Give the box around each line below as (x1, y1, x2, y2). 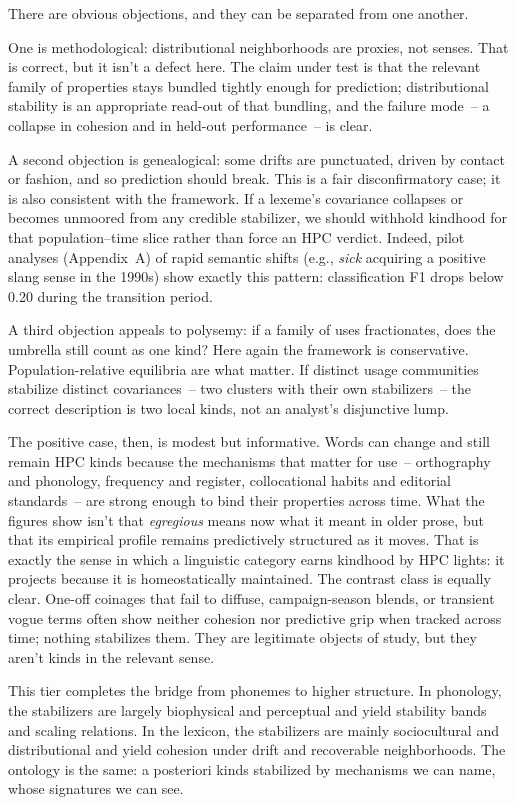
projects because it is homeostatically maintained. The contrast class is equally (8, 568, 491, 589)
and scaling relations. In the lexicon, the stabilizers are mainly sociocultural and (8, 719, 499, 740)
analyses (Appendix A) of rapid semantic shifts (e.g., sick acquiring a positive (8, 246, 486, 267)
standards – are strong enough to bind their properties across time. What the (8, 490, 485, 511)
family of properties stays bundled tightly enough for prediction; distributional (8, 75, 489, 96)
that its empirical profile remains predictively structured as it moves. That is (8, 529, 479, 550)
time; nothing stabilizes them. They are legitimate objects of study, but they (8, 627, 477, 648)
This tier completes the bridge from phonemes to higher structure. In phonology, (8, 680, 502, 701)
